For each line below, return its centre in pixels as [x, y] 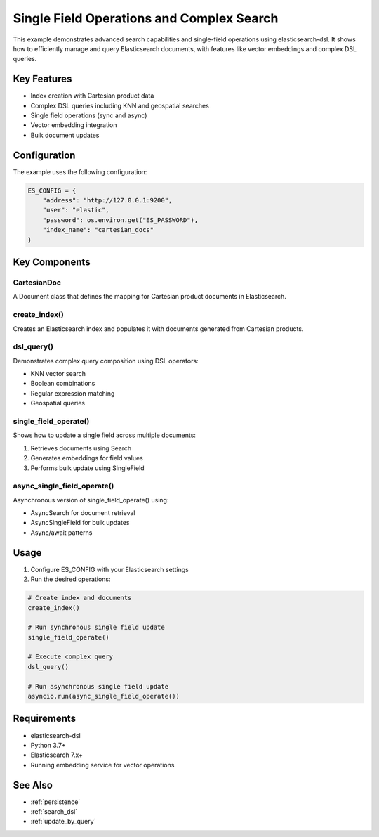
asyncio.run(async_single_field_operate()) [104, 696]
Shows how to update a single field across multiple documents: [105, 435]
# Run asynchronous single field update [98, 686]
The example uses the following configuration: [80, 171]
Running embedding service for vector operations [102, 765]
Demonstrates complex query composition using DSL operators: [106, 361]
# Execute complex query [71, 657]
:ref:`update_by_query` [63, 822]
